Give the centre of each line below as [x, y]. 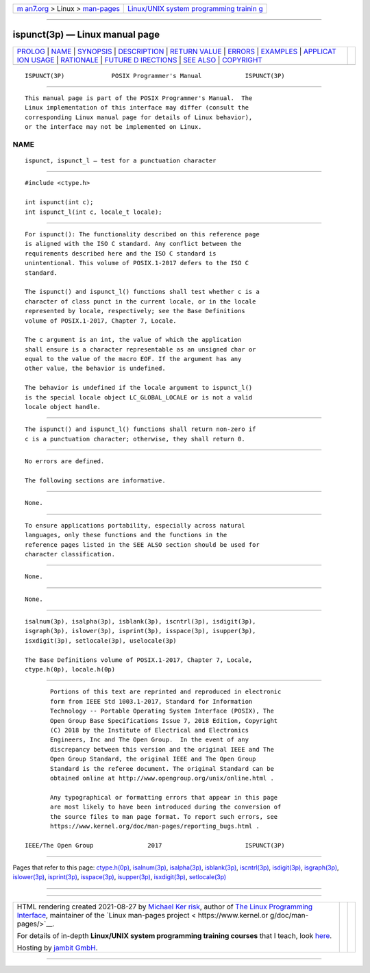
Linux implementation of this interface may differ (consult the [137, 108]
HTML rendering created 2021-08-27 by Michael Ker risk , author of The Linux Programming [165, 907]
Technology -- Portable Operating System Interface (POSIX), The [162, 711]
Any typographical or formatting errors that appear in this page [164, 797]
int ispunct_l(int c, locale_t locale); [94, 212]
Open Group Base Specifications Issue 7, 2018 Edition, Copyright [164, 720]
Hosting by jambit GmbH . [58, 948]
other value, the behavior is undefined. [95, 369]
